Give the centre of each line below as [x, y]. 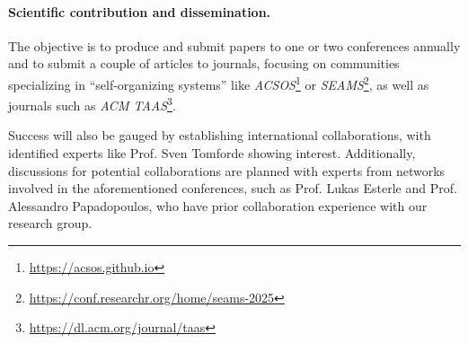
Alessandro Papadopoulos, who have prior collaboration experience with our [218, 205]
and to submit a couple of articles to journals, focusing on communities [204, 63]
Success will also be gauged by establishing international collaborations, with [220, 135]
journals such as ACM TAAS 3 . [92, 104]
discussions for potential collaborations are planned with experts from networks [227, 170]
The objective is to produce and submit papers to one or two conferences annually [234, 45]
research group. [50, 223]
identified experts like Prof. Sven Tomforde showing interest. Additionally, [212, 153]
